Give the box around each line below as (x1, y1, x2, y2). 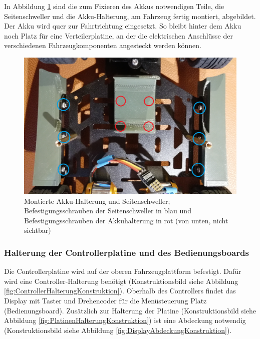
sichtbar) (24, 225, 51, 235)
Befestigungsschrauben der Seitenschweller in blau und (24, 205, 191, 216)
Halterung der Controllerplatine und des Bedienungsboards (4, 246, 249, 258)
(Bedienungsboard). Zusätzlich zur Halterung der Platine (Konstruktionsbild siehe (4, 305, 256, 315)
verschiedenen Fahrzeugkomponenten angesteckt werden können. (4, 40, 202, 51)
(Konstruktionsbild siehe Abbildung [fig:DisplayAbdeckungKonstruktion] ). (4, 324, 232, 335)
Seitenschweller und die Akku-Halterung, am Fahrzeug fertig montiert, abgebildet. (4, 11, 256, 21)
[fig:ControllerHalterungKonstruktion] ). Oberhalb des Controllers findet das (4, 285, 236, 296)
